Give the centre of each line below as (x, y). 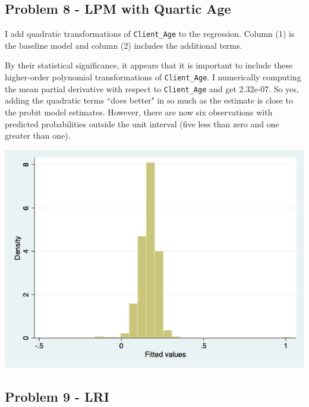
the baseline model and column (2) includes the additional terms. (124, 45)
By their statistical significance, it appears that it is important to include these (149, 65)
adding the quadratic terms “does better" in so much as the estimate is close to (149, 100)
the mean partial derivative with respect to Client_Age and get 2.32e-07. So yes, (152, 88)
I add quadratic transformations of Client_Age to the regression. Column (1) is (150, 34)
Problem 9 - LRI (57, 397)
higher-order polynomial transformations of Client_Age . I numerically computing (153, 77)
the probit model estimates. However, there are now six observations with (139, 112)
